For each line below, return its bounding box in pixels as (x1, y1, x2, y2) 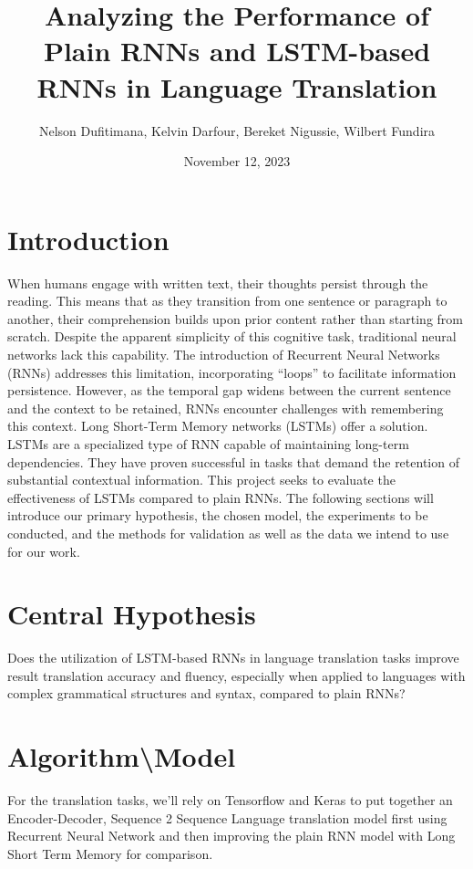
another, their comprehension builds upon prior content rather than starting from (7, 309, 463, 328)
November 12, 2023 (183, 152, 291, 171)
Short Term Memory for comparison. (7, 843, 213, 863)
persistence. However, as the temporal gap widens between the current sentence (7, 381, 451, 400)
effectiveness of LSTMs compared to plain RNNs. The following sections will (7, 487, 434, 507)
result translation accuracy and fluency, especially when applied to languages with (7, 665, 466, 685)
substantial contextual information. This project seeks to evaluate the (7, 470, 396, 489)
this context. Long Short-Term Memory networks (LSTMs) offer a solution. (7, 416, 428, 435)
